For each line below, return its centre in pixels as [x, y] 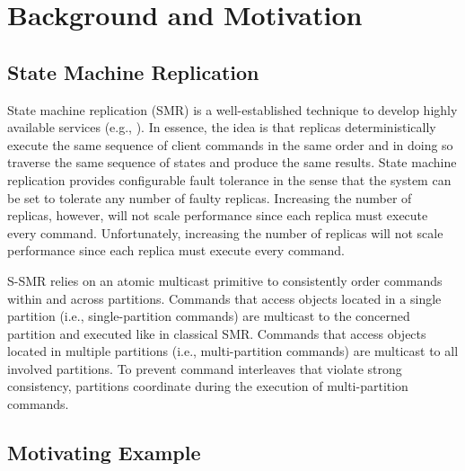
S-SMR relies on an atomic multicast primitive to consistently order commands [225, 280]
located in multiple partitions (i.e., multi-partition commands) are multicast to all [233, 351]
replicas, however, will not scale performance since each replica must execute [218, 215]
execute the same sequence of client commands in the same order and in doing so [230, 144]
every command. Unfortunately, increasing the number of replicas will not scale [225, 232]
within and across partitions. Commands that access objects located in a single [224, 298]
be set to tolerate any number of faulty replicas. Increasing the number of [210, 197]
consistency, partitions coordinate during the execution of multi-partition [208, 386]
